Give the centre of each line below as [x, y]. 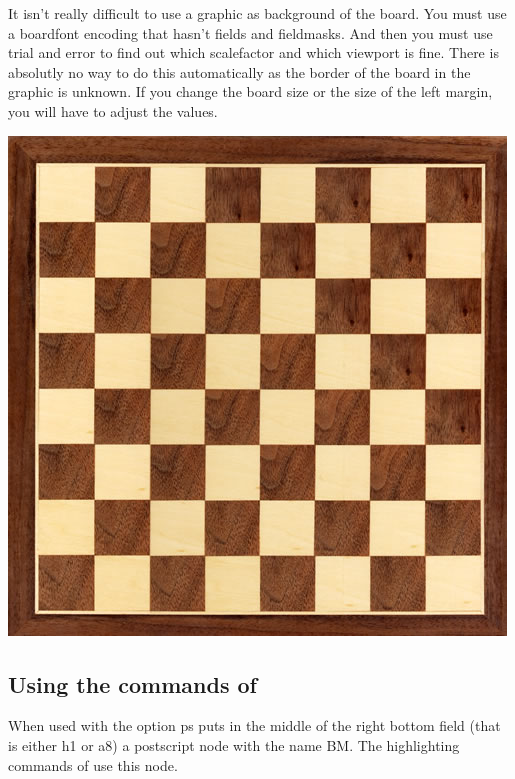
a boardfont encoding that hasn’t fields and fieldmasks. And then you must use [250, 32]
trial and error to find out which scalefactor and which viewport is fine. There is [253, 52]
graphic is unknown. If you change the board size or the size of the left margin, [250, 91]
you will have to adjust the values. [113, 110]
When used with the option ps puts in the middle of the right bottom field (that [254, 725]
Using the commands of [132, 683]
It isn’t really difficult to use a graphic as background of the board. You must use [257, 13]
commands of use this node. [93, 764]
